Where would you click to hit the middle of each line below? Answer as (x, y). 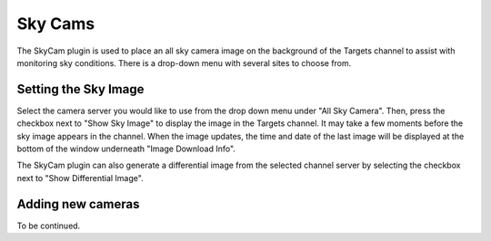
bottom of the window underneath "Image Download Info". (126, 149)
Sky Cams (56, 24)
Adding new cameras (78, 204)
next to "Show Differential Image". (80, 178)
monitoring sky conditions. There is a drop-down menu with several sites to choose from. (184, 63)
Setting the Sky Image (80, 89)
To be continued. (49, 226)
